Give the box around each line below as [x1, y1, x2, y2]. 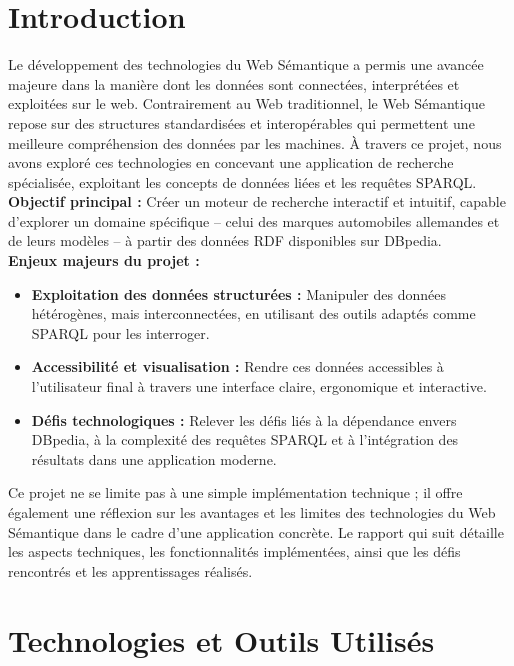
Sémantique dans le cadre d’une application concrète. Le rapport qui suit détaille [8, 521, 504, 542]
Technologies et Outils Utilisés [8, 619, 435, 660]
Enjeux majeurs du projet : [8, 250, 200, 271]
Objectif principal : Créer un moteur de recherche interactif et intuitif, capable [8, 191, 506, 212]
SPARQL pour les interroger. [31, 322, 210, 343]
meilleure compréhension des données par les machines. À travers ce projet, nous [8, 132, 502, 153]
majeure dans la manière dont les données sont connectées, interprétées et [8, 73, 460, 94]
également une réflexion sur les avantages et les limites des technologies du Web [8, 502, 496, 522]
